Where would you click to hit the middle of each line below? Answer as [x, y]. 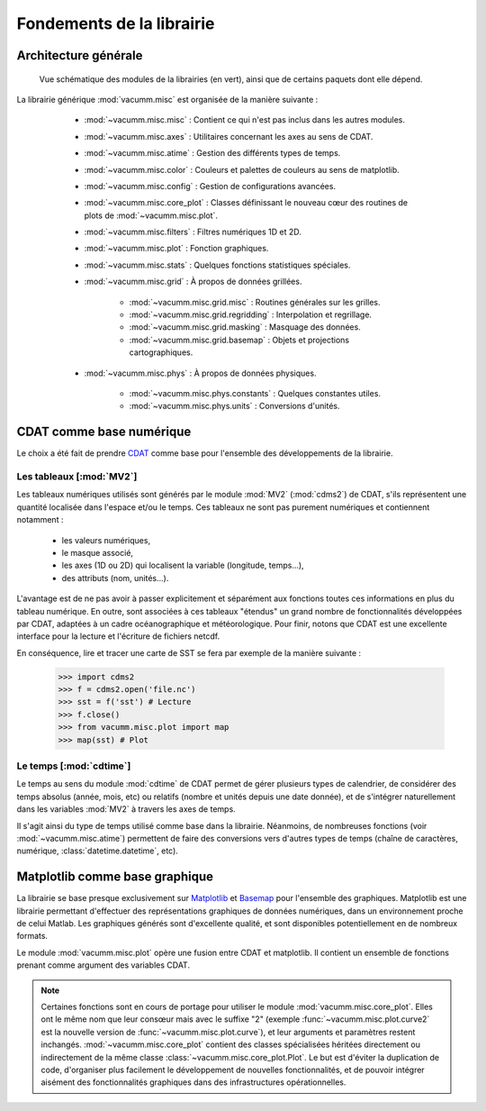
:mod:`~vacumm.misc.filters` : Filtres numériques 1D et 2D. [193, 232]
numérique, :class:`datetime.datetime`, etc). [98, 851]
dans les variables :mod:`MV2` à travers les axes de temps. [126, 809]
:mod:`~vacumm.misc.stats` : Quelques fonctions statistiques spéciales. [217, 265]
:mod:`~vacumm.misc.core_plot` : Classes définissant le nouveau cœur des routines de [246, 203]
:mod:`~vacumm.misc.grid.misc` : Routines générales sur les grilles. [255, 302]
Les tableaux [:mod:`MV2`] [77, 477]
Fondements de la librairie [116, 23]
